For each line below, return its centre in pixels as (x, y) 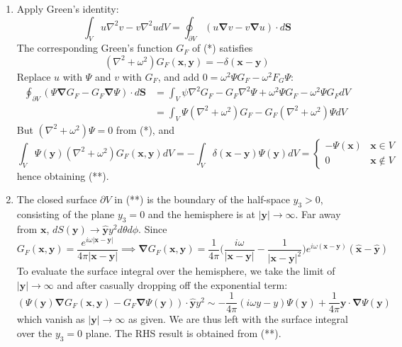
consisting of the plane (66, 214)
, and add (178, 76)
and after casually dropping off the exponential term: (172, 284)
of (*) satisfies (222, 48)
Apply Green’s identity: (68, 8)
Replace (34, 76)
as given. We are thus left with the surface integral (238, 319)
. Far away (318, 214)
